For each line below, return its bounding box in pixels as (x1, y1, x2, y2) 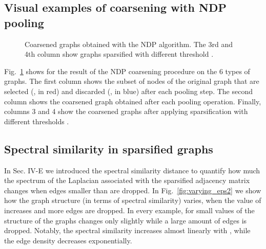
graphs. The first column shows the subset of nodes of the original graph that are (4, 76, 259, 86)
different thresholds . (4, 116, 69, 126)
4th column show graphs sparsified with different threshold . (25, 49, 214, 59)
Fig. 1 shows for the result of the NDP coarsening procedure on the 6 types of (4, 65, 250, 76)
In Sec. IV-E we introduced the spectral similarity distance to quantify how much (4, 165, 260, 175)
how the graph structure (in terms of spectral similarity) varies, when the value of (4, 195, 261, 206)
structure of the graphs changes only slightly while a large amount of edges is (4, 215, 247, 225)
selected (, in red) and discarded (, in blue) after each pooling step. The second (4, 85, 253, 96)
